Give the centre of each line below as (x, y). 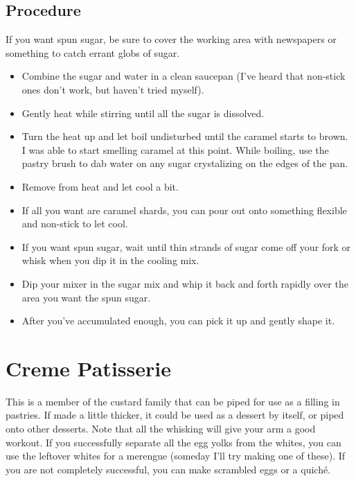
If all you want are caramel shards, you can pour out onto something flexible (184, 210)
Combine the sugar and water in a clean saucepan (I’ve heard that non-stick (184, 76)
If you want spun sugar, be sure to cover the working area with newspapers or (171, 39)
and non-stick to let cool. (75, 224)
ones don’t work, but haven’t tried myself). (113, 89)
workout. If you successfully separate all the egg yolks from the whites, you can (173, 442)
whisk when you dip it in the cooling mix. (110, 260)
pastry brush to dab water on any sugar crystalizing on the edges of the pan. (185, 163)
